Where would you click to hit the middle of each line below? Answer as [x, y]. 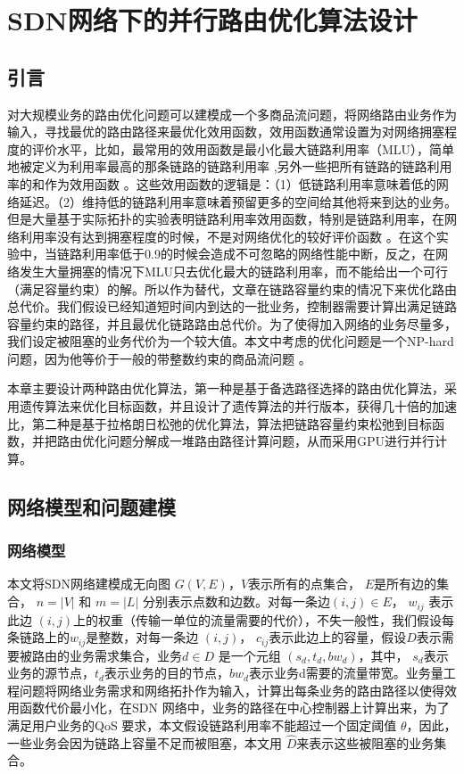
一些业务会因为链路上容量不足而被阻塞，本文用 [145, 742]
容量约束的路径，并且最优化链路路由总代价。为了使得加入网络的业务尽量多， [232, 323]
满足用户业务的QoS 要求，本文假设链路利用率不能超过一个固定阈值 [202, 725]
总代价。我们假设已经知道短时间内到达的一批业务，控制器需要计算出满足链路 [232, 306]
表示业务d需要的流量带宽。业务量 [346, 673]
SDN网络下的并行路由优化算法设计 [212, 20]
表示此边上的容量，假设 [338, 637]
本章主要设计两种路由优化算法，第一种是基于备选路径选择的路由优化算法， [226, 388]
